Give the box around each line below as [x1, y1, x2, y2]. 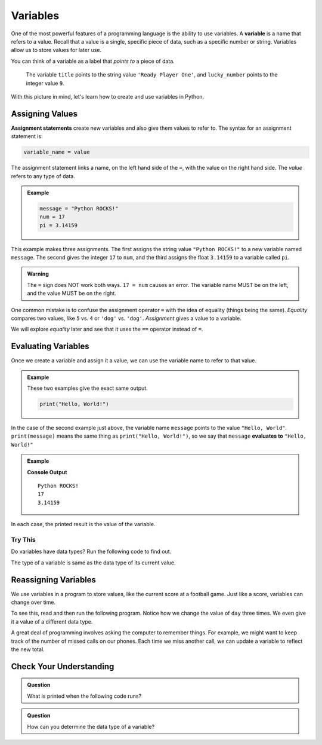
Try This [11, 535, 36, 544]
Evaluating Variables [11, 341, 89, 352]
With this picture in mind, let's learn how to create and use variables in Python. [11, 93, 205, 100]
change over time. [11, 599, 56, 606]
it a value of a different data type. [11, 618, 93, 625]
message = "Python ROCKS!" [39, 205, 119, 212]
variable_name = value [23, 149, 90, 155]
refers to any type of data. [11, 172, 76, 179]
